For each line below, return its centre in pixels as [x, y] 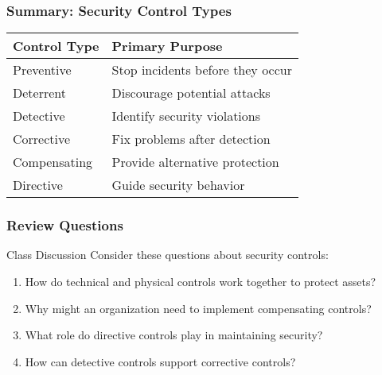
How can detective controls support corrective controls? [160, 361]
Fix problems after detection [191, 139]
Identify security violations [186, 116]
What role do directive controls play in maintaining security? [174, 335]
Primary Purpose [167, 46]
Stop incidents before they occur [202, 70]
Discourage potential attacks [191, 93]
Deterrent [39, 93]
